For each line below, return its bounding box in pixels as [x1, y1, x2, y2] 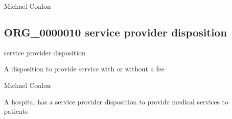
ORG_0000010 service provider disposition [4, 24, 227, 39]
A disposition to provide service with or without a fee [4, 64, 164, 74]
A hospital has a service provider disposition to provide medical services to [4, 96, 229, 106]
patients [4, 106, 28, 116]
